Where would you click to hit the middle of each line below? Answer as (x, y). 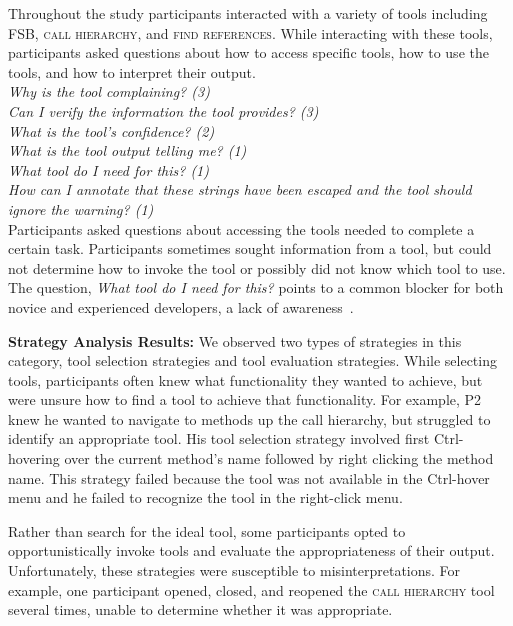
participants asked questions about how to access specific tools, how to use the (248, 52)
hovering (34, 458)
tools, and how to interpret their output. (132, 71)
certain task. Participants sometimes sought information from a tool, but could (250, 248)
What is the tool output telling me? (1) (127, 150)
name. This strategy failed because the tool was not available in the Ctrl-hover (249, 477)
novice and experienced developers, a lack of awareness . (181, 306)
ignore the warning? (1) (81, 208)
